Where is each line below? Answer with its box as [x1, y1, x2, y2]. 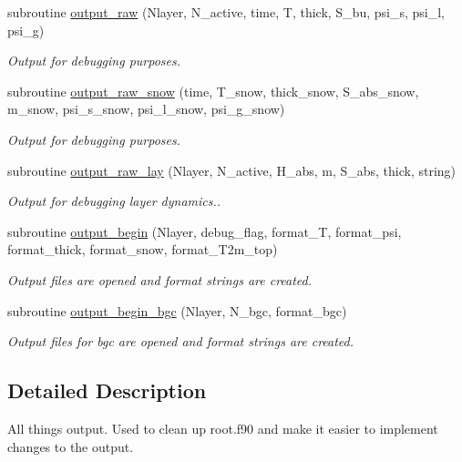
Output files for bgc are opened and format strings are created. [7, 332, 354, 351]
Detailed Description [7, 376, 207, 405]
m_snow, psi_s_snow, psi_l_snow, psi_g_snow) [7, 99, 285, 118]
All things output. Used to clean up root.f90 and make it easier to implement [7, 418, 438, 437]
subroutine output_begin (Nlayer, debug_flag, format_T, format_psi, [7, 221, 402, 241]
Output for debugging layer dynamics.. [7, 191, 221, 210]
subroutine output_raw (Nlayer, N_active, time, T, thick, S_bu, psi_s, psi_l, [7, 3, 445, 21]
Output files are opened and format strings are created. [7, 270, 313, 289]
